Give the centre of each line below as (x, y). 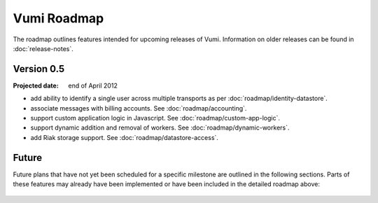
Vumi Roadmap (58, 18)
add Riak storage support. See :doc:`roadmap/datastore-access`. (124, 137)
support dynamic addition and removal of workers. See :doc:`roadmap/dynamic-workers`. (160, 128)
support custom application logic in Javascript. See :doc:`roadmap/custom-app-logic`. (155, 118)
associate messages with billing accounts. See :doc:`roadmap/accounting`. (139, 108)
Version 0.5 (39, 69)
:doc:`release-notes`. (43, 48)
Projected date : (36, 85)
